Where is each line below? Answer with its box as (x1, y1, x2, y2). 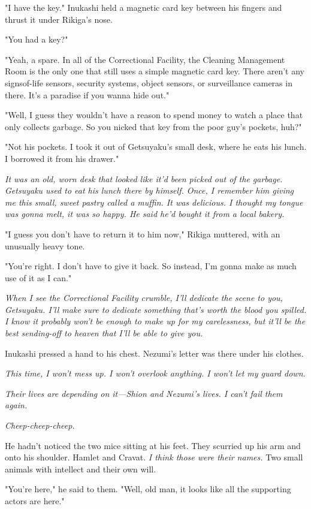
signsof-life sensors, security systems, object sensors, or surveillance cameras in (5, 76, 292, 89)
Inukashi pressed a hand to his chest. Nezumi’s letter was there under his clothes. (5, 347, 304, 359)
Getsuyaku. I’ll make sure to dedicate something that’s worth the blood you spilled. (5, 303, 307, 315)
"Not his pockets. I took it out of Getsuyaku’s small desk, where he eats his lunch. (5, 140, 307, 153)
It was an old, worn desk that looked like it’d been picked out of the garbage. (5, 172, 283, 185)
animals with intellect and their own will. (5, 462, 156, 475)
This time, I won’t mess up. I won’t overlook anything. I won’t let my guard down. (5, 367, 306, 380)
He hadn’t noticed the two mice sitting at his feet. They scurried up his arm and (5, 439, 301, 451)
